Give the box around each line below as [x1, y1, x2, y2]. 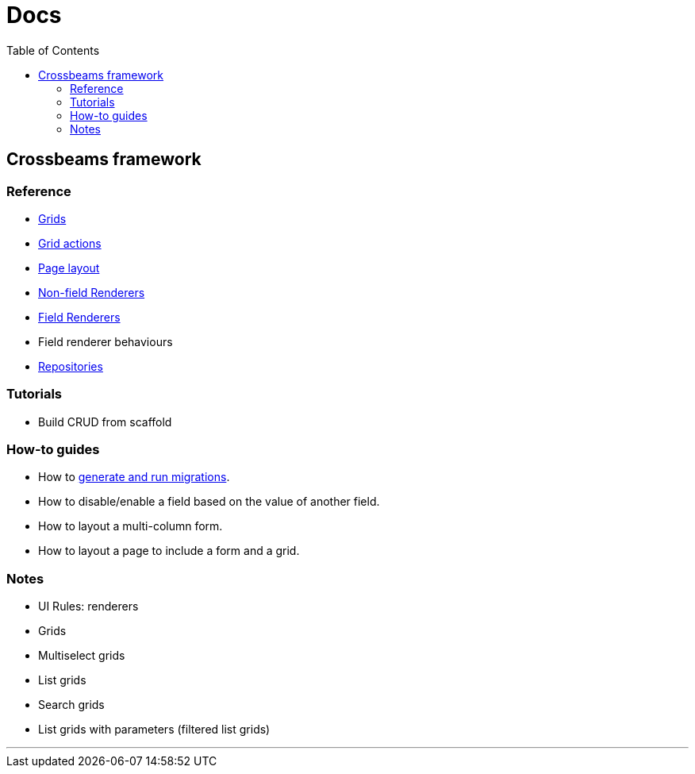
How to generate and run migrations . [38, 470, 230, 484]
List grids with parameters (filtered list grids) [38, 722, 271, 737]
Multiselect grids [38, 649, 125, 663]
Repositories [38, 359, 103, 373]
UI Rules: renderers [38, 599, 139, 614]
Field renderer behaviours [38, 334, 173, 348]
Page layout [38, 260, 100, 275]
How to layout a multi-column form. [38, 519, 223, 533]
